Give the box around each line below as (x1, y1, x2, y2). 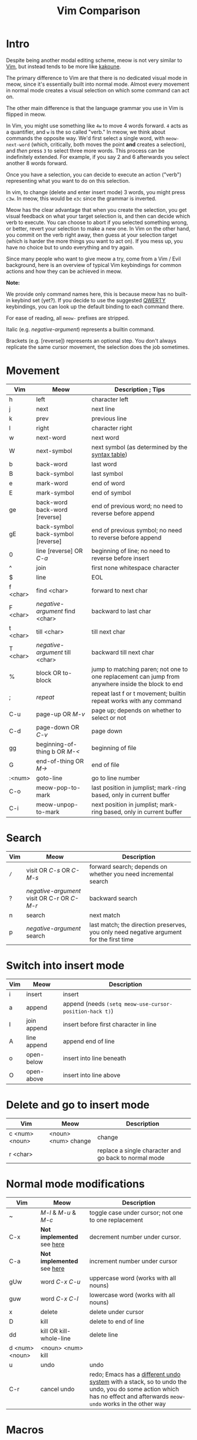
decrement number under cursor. (89, 1232, 181, 1241)
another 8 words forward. (6, 159, 68, 166)
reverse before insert (91, 554, 150, 562)
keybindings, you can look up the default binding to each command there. (6, 303, 185, 310)
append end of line (63, 1037, 115, 1045)
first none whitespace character (91, 564, 180, 572)
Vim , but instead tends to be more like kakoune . (6, 63, 121, 70)
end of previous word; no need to (91, 502, 183, 510)
